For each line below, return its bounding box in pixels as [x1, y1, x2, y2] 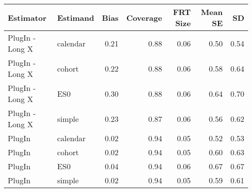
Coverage [126, 12, 162, 23]
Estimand [57, 12, 94, 23]
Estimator [8, 12, 47, 23]
